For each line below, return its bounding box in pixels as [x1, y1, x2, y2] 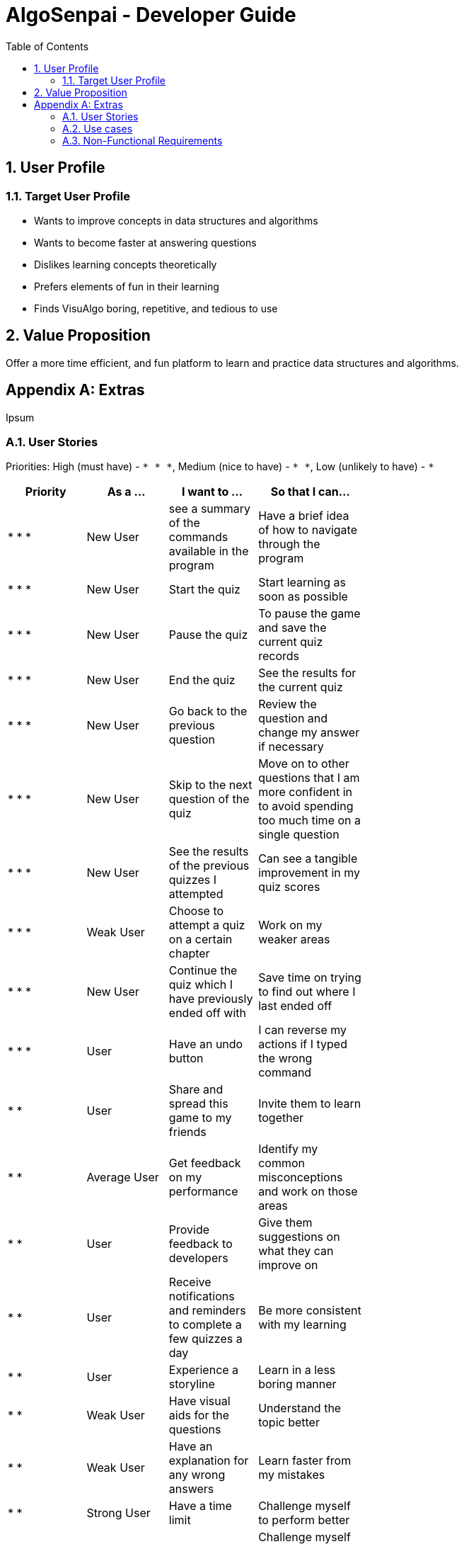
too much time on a [258, 813, 361, 828]
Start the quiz [168, 582, 240, 597]
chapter [168, 946, 210, 961]
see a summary [168, 501, 251, 516]
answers [168, 1482, 214, 1497]
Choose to [168, 904, 224, 919]
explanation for [168, 1453, 249, 1468]
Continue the [168, 963, 238, 978]
